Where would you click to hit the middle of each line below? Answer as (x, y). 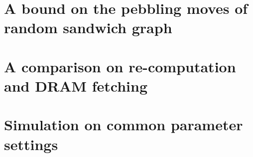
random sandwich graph (88, 27)
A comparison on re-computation (120, 66)
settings (31, 144)
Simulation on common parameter (124, 125)
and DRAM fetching (76, 85)
